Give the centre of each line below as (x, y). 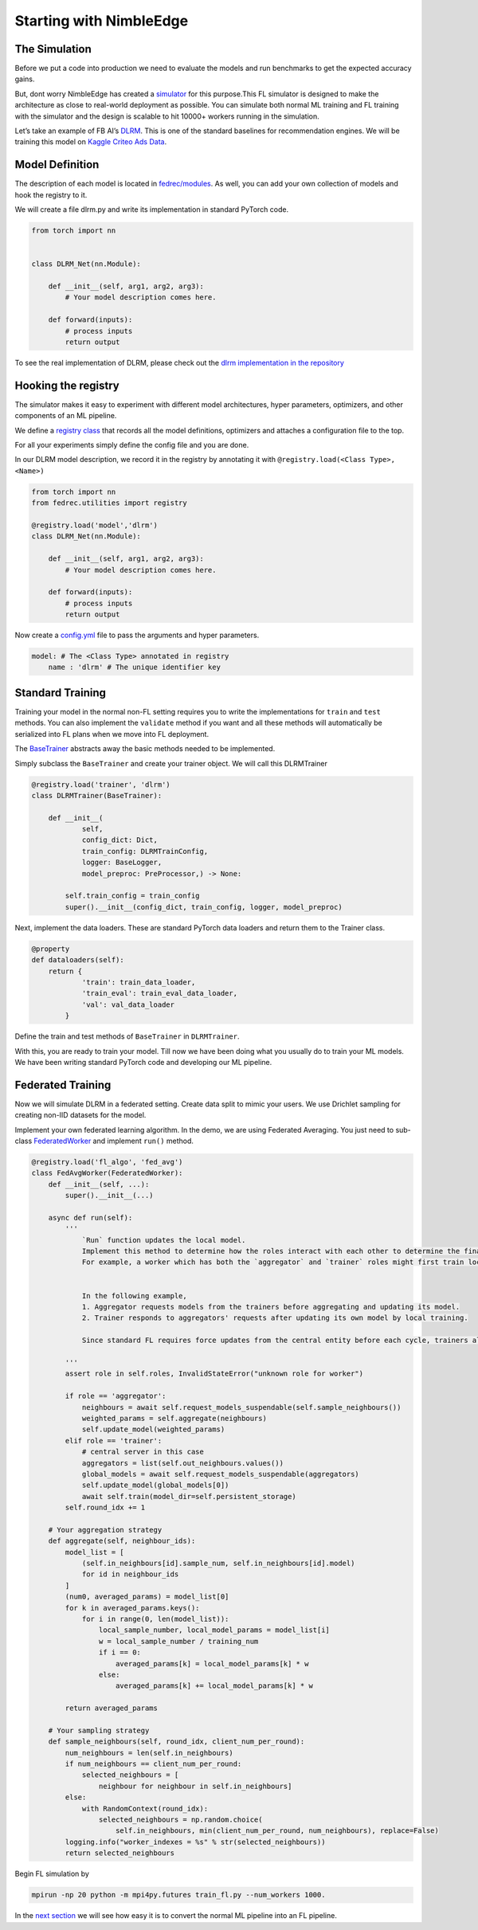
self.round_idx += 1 (105, 1508)
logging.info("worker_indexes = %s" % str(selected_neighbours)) (195, 1842)
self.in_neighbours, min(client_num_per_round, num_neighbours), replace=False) (278, 1831)
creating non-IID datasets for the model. (80, 1115)
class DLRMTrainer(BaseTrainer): (97, 795)
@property (51, 949)
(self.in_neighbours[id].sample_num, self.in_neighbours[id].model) (218, 1564)
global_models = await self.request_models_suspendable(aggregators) (221, 1474)
